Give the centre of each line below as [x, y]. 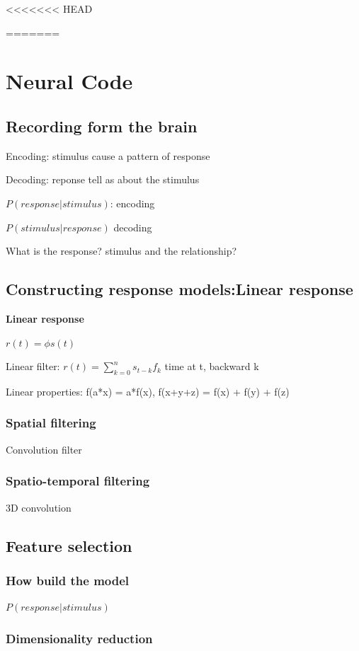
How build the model [68, 580]
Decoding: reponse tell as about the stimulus [103, 179]
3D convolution [39, 507]
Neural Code [69, 81]
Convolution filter [44, 449]
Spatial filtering [51, 423]
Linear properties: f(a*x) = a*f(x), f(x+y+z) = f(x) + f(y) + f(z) [148, 391]
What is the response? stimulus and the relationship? [121, 251]
